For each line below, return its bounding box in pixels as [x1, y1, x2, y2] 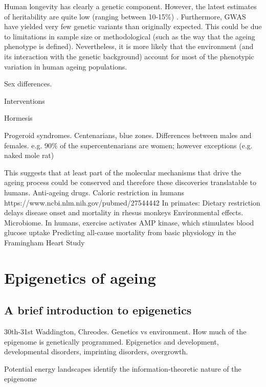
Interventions [4, 95, 45, 106]
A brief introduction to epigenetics [4, 302, 192, 318]
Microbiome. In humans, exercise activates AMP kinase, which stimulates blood [4, 217, 254, 227]
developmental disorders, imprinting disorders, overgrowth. [4, 346, 188, 357]
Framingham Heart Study [4, 237, 85, 247]
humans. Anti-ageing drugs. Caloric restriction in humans [4, 187, 185, 197]
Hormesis [4, 112, 33, 123]
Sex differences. [4, 78, 52, 89]
